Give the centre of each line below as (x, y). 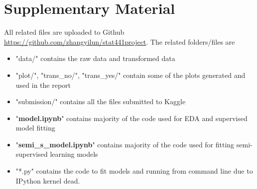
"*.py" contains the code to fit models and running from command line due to (134, 171)
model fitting (35, 128)
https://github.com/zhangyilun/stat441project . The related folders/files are (120, 41)
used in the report (43, 85)
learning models (74, 154)
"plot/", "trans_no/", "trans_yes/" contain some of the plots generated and (130, 75)
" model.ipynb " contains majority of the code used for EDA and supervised (131, 118)
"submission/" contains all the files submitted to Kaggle (101, 101)
